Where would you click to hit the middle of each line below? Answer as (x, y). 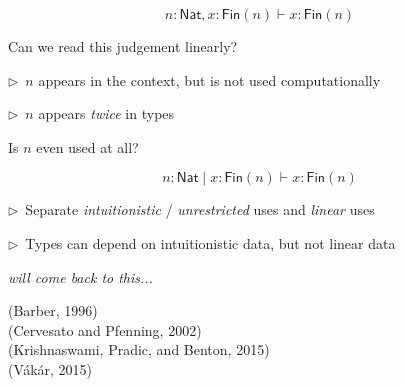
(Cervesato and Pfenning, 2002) (105, 329)
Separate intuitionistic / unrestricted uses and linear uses (200, 209)
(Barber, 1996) (53, 310)
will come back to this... (80, 276)
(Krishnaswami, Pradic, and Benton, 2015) (139, 349)
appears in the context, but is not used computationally (209, 79)
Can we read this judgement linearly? (123, 46)
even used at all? (87, 146)
